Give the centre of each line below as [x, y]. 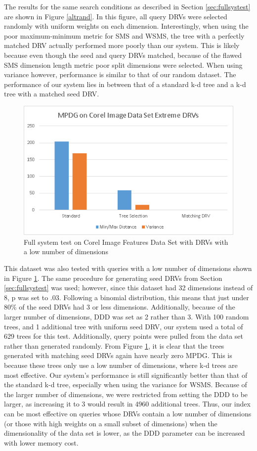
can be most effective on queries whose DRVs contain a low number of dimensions [128, 413]
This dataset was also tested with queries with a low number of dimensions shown [128, 268]
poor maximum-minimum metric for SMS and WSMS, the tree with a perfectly [124, 35]
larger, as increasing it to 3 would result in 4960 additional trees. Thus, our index [127, 404]
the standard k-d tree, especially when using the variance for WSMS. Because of [126, 384]
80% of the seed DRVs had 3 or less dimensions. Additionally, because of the [120, 307]
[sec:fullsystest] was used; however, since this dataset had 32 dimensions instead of [128, 288]
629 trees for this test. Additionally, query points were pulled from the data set [124, 336]
